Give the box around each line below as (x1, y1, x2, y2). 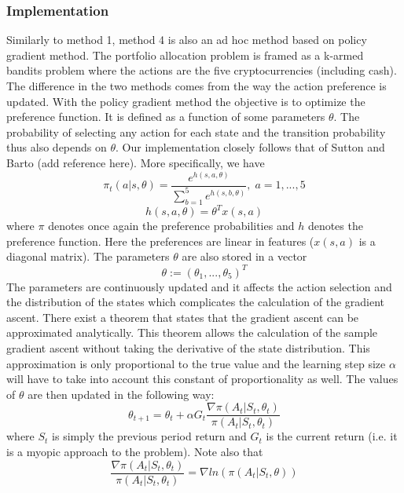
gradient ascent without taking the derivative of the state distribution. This (6, 339, 370, 356)
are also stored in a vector (182, 248, 307, 265)
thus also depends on (6, 139, 107, 155)
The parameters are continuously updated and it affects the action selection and (6, 278, 392, 294)
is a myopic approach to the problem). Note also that (6, 443, 263, 459)
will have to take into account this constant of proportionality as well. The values (6, 371, 398, 387)
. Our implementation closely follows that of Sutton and (116, 139, 385, 155)
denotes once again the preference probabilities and (48, 217, 295, 234)
